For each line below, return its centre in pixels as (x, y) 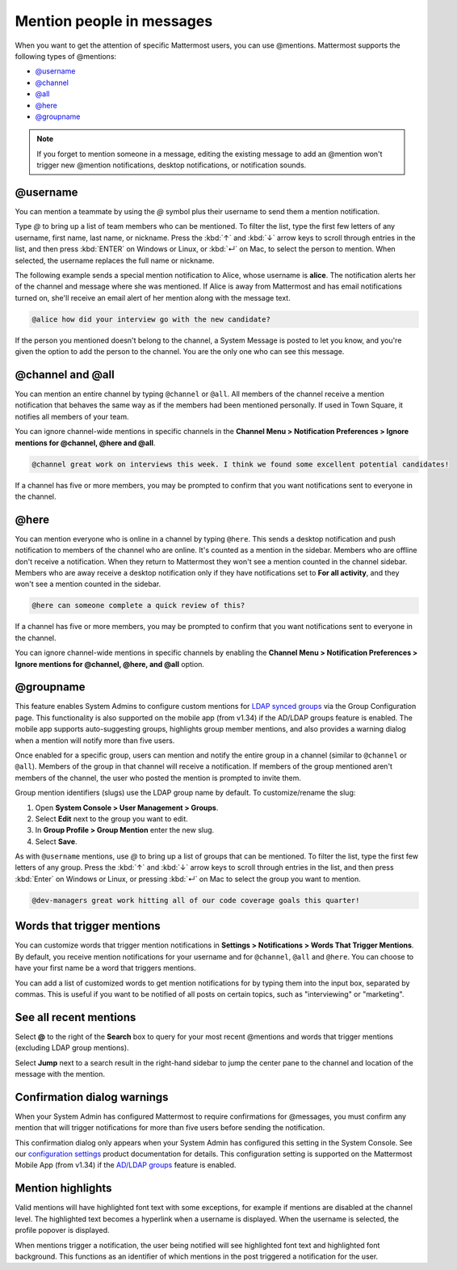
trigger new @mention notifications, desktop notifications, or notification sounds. (172, 165)
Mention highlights (63, 1188)
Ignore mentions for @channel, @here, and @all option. (110, 664)
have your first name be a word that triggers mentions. (106, 968)
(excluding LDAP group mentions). (72, 1048)
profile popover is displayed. (62, 1230)
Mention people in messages (114, 21)
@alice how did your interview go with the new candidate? (151, 319)
